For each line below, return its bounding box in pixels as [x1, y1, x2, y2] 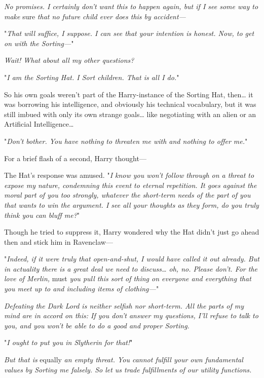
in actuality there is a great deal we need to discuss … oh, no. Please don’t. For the [4, 263, 258, 274]
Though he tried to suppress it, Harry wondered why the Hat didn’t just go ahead [4, 226, 259, 237]
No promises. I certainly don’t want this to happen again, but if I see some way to [4, 1, 258, 11]
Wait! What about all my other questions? [4, 55, 134, 65]
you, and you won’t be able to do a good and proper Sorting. [4, 320, 190, 330]
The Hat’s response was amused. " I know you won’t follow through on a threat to [4, 170, 254, 180]
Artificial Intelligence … [4, 119, 74, 129]
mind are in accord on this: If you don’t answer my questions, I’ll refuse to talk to [4, 310, 258, 321]
